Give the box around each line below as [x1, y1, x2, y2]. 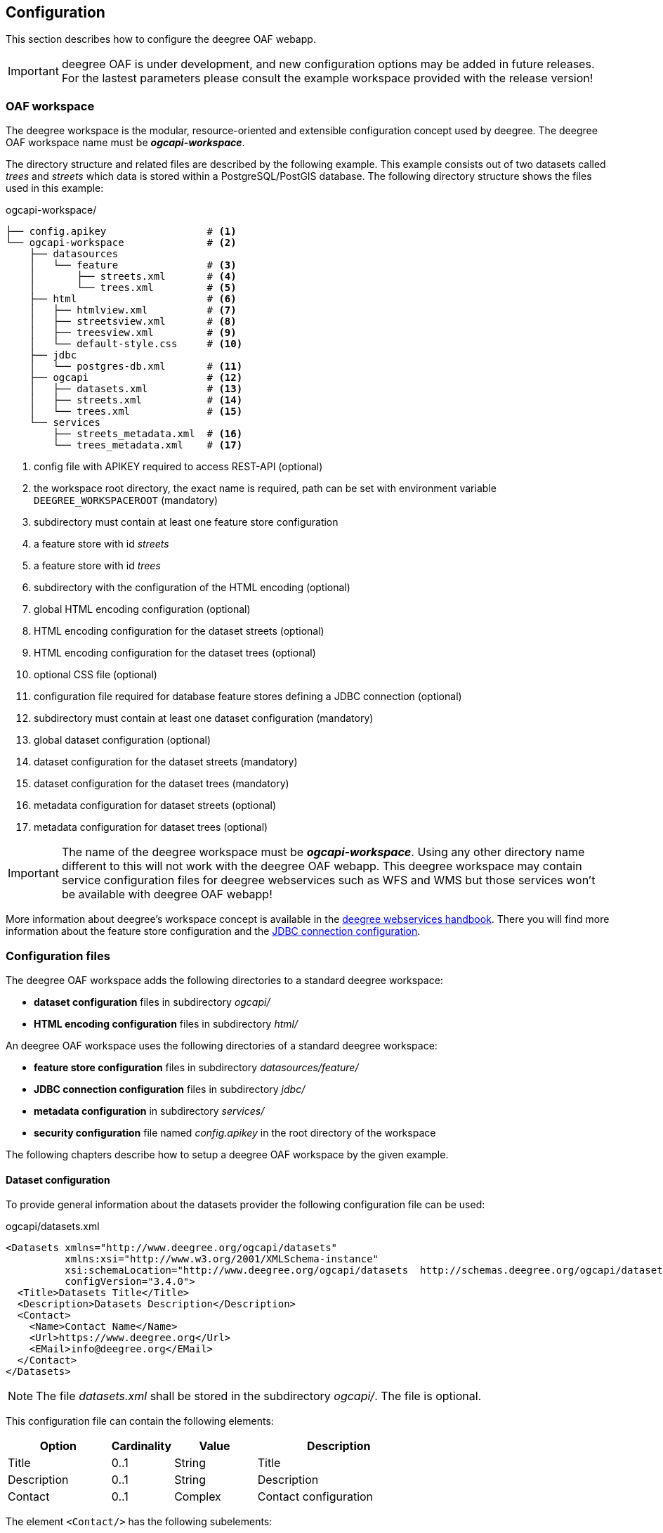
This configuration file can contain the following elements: [6, 1415, 274, 1428]
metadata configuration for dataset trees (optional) [34, 821, 268, 834]
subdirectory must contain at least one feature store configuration [34, 516, 339, 529]
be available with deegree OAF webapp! [61, 887, 273, 902]
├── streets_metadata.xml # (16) [53, 428, 243, 440]
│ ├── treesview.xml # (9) [29, 327, 237, 339]
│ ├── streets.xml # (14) [29, 394, 243, 406]
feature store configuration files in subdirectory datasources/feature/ [34, 1061, 359, 1073]
